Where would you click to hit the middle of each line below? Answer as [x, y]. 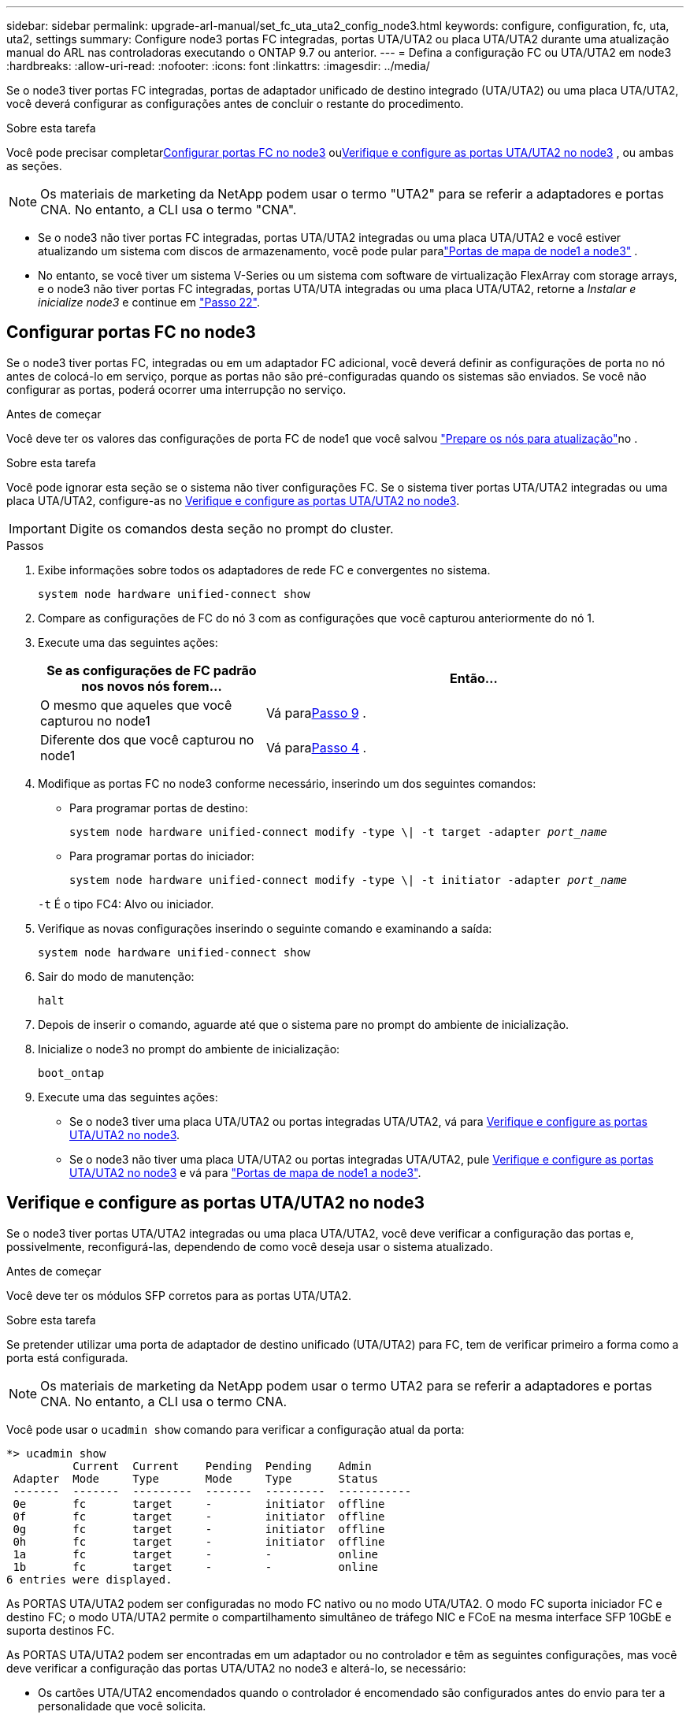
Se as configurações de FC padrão [152, 670]
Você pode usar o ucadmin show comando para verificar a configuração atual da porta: [236, 1429]
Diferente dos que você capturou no [147, 739]
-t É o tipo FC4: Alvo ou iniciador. [126, 904]
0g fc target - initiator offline [199, 1529]
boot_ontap [71, 1073]
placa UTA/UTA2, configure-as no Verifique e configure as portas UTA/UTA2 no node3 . [233, 500]
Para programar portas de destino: [159, 808]
